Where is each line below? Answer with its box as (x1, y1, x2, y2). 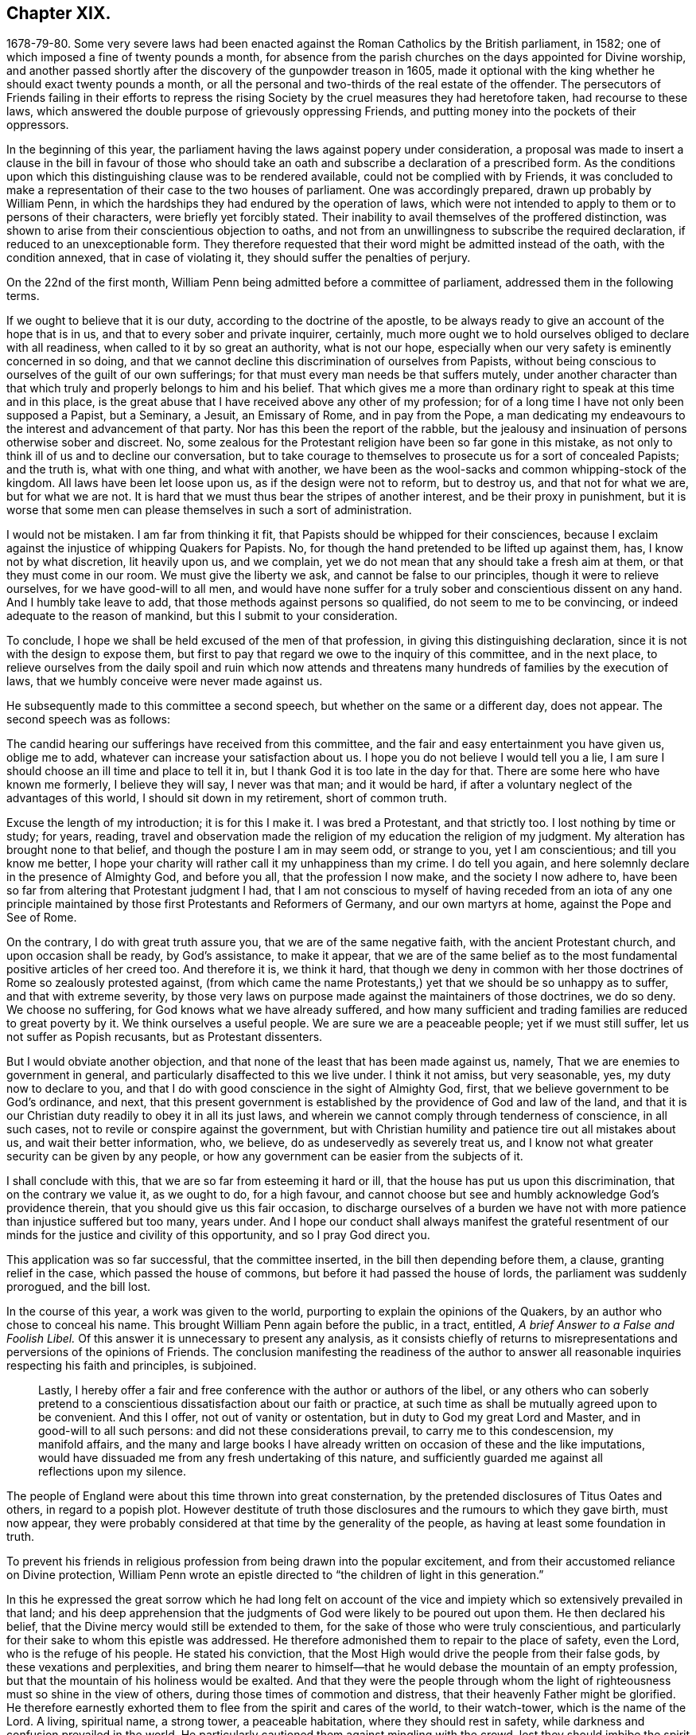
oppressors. (6, 118, 69, 132)
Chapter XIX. (6, 3, 111, 23)
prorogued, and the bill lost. (6, 1280, 151, 1294)
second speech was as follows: (6, 712, 171, 727)
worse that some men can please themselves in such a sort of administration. (6, 503, 412, 517)
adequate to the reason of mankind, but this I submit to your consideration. (6, 609, 398, 623)
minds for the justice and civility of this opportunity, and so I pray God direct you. (6, 1228, 430, 1242)
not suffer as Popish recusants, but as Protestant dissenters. (6, 1030, 323, 1044)
